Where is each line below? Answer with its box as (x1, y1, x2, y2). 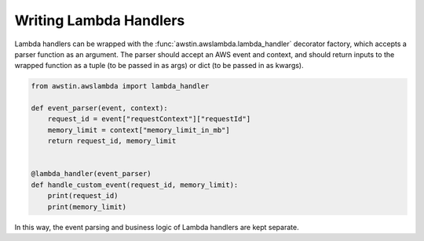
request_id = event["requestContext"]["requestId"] (47, 114, 251, 124)
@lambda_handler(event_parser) (31, 169, 152, 178)
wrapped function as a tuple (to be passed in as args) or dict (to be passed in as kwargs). (14, 61, 304, 70)
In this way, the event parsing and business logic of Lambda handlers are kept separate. (14, 222, 299, 232)
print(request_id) (47, 192, 119, 200)
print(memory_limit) (47, 202, 127, 211)
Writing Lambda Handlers (14, 12, 185, 29)
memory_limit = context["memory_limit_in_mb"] (47, 125, 231, 135)
